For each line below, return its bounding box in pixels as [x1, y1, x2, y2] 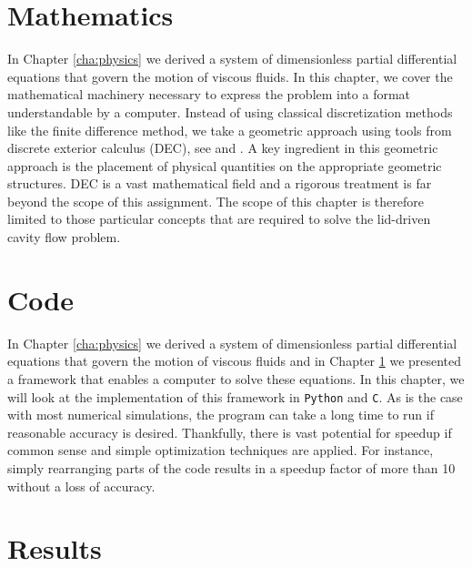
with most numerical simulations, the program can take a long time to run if [7, 405, 434, 424]
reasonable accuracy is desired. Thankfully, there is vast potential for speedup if [7, 422, 452, 441]
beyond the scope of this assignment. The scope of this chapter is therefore [7, 191, 424, 210]
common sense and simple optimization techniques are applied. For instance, [7, 440, 434, 460]
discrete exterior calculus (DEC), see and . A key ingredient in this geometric [7, 138, 438, 157]
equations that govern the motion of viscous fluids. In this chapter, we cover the [7, 66, 453, 86]
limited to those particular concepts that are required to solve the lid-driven [7, 209, 431, 228]
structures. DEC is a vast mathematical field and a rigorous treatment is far [7, 174, 432, 193]
